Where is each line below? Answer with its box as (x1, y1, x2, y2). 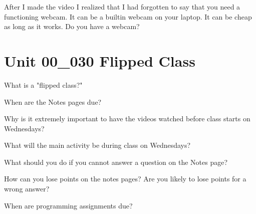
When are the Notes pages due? (4, 96, 102, 107)
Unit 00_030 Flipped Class (4, 50, 195, 71)
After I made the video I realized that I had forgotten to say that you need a (4, 2, 240, 12)
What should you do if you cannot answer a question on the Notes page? (4, 156, 228, 167)
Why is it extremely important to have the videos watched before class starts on (4, 113, 250, 124)
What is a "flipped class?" (4, 79, 83, 90)
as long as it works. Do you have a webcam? (4, 21, 140, 32)
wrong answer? (4, 183, 50, 194)
